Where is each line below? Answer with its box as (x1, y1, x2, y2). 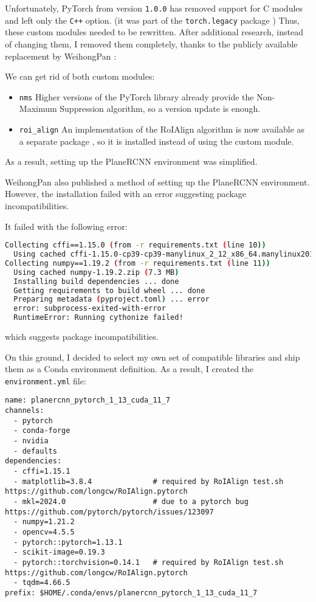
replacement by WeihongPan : (5, 49, 117, 62)
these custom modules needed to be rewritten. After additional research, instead (5, 26, 303, 38)
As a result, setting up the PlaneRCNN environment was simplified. (5, 155, 258, 168)
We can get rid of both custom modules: (5, 70, 155, 83)
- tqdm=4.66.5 (13, 578, 70, 587)
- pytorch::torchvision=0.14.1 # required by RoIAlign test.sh (13, 558, 284, 567)
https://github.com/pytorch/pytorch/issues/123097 (5, 507, 214, 516)
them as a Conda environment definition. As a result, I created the (5, 362, 254, 375)
